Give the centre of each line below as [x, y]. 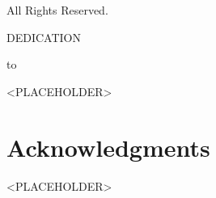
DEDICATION [44, 37]
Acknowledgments [108, 147]
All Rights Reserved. [57, 10]
